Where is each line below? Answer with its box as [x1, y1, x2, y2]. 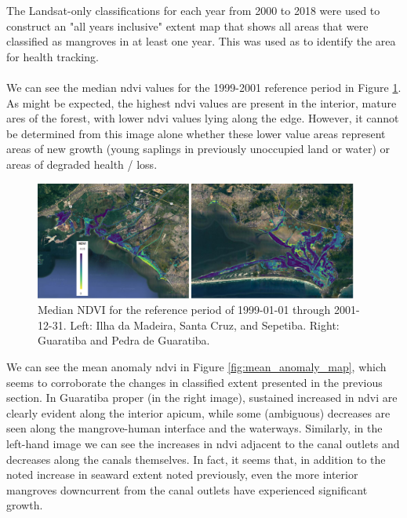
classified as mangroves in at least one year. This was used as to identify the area [6, 33, 396, 49]
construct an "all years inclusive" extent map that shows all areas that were [6, 17, 369, 34]
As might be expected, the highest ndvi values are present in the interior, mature [6, 94, 397, 111]
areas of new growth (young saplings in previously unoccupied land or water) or [6, 140, 391, 157]
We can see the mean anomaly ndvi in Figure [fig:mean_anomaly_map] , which [6, 359, 387, 375]
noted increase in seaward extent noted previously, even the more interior [6, 466, 358, 483]
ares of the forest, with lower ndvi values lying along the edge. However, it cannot [6, 110, 399, 126]
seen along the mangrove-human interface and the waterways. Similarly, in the [6, 420, 383, 436]
